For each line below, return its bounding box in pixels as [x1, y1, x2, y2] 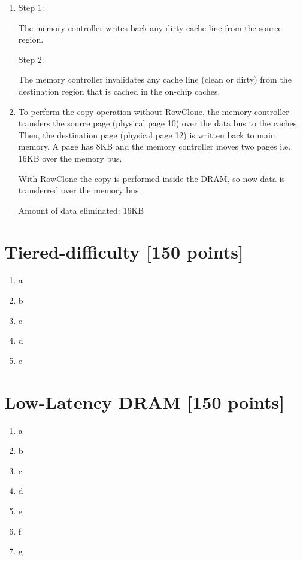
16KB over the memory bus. [18, 151, 122, 164]
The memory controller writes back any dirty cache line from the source [18, 21, 282, 34]
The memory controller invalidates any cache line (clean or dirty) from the [18, 73, 292, 86]
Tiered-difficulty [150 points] [4, 239, 244, 263]
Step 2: [18, 53, 44, 65]
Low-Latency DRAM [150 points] [4, 389, 285, 414]
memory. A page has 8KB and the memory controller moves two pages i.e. [18, 140, 291, 153]
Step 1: [18, 1, 44, 13]
